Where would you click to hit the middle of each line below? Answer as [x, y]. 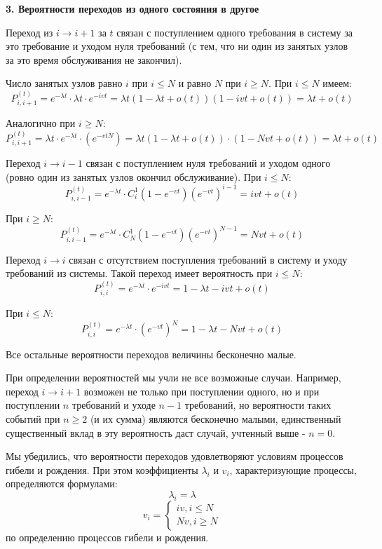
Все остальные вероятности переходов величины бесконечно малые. [151, 354]
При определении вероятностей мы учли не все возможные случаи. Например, [173, 378]
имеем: [337, 83]
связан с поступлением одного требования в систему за [234, 32]
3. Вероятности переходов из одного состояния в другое [132, 8]
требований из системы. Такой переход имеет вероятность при [139, 273]
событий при [33, 418]
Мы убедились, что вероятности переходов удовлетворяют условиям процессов [175, 456]
